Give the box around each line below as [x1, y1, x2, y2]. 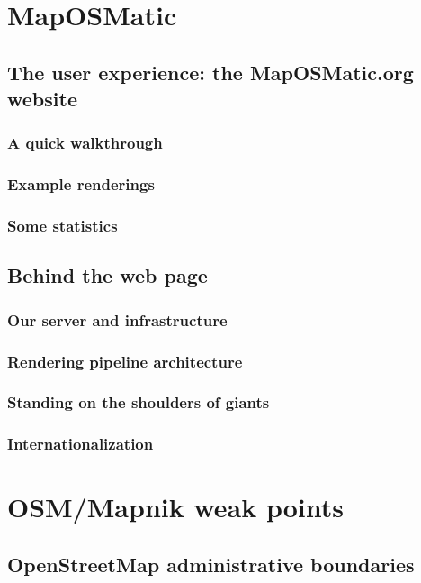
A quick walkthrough [7, 132, 163, 154]
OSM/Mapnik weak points [7, 488, 344, 525]
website [7, 85, 77, 113]
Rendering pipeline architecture [7, 350, 243, 372]
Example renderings [7, 173, 155, 196]
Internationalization [7, 433, 154, 455]
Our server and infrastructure [7, 308, 228, 331]
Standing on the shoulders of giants [7, 391, 270, 414]
